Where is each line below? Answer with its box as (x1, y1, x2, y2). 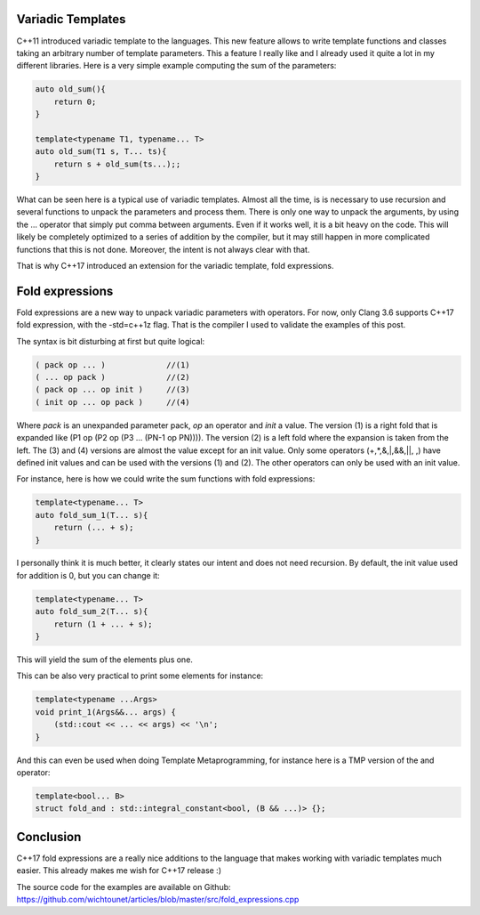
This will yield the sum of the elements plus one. (16, 654, 193, 665)
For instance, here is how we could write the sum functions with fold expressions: (16, 474, 316, 484)
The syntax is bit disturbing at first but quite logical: (16, 336, 205, 346)
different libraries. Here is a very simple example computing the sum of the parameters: (16, 61, 337, 71)
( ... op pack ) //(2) (35, 372, 190, 383)
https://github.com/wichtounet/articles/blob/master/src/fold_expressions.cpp (16, 894, 300, 904)
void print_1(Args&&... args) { (35, 707, 177, 717)
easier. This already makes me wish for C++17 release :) (16, 865, 222, 876)
